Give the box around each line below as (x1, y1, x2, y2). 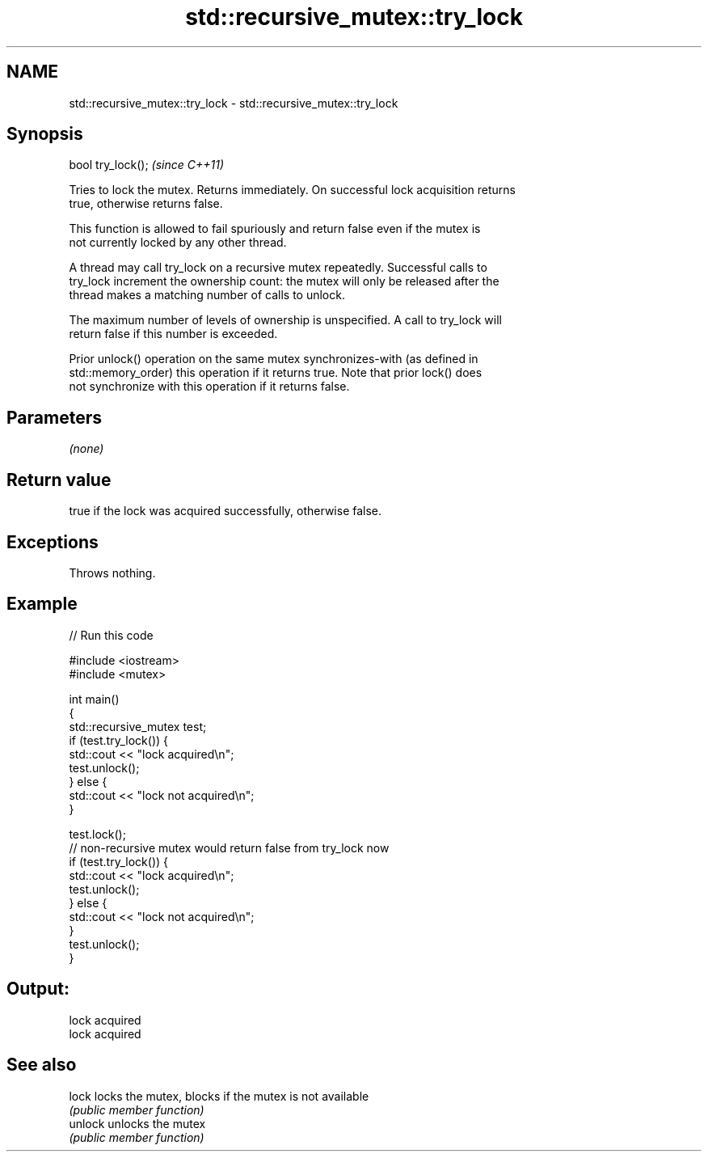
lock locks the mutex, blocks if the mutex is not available (69, 1088, 369, 1103)
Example (6, 594, 78, 615)
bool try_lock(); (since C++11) (69, 158, 225, 172)
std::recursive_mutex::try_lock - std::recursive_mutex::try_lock (69, 95, 398, 110)
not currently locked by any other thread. (69, 235, 287, 250)
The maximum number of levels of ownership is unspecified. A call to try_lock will (69, 313, 502, 328)
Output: (6, 978, 70, 1000)
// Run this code (69, 628, 154, 642)
